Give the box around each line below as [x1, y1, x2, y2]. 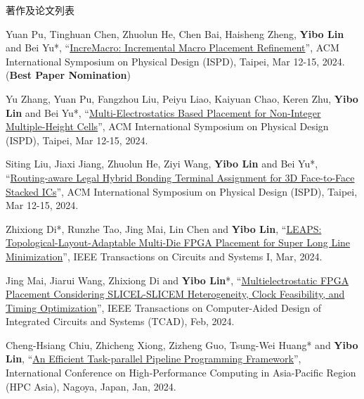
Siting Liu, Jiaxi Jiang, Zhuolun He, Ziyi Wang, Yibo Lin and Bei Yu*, [6, 156, 318, 171]
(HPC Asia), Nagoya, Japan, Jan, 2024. [6, 379, 176, 393]
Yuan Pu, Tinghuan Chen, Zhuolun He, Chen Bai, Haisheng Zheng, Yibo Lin [6, 26, 344, 41]
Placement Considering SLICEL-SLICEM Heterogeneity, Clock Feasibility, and [6, 286, 345, 301]
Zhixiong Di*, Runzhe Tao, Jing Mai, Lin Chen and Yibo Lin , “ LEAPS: [6, 221, 322, 236]
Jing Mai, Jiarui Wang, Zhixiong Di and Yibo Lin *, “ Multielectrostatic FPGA [6, 272, 349, 287]
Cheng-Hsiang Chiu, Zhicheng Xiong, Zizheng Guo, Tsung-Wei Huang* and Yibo [6, 337, 358, 352]
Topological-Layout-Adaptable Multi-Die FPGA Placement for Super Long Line [6, 235, 351, 250]
